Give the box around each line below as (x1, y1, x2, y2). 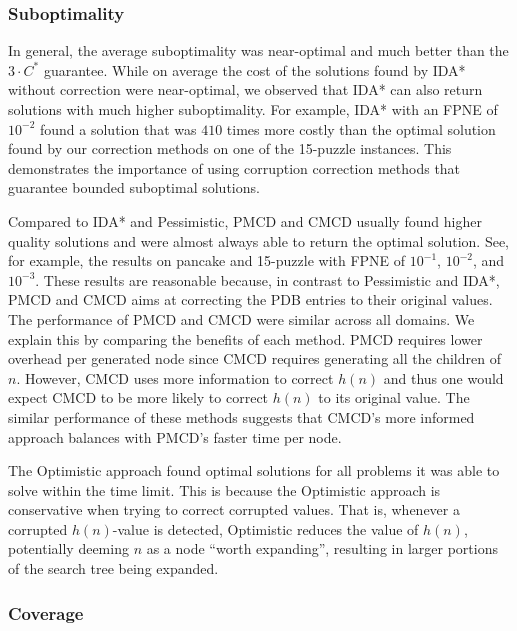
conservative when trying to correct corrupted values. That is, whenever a (8, 499, 460, 520)
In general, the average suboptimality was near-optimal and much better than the (8, 40, 509, 61)
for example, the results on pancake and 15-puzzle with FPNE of (8, 250, 406, 271)
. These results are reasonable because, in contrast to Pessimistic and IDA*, (35, 269, 500, 290)
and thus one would (383, 367, 504, 388)
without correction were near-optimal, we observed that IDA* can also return (8, 79, 483, 100)
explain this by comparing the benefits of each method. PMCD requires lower (8, 328, 483, 349)
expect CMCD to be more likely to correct (8, 387, 269, 408)
